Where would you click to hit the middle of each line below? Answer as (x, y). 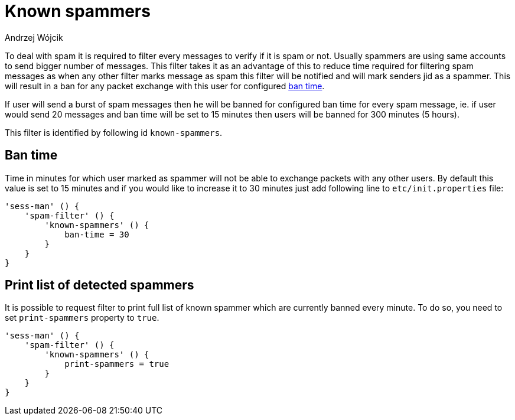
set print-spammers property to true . (82, 318)
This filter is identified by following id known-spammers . (114, 132)
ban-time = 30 (97, 234)
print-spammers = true (117, 364)
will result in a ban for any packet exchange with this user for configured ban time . (165, 86)
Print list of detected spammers (100, 285)
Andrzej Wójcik (34, 37)
